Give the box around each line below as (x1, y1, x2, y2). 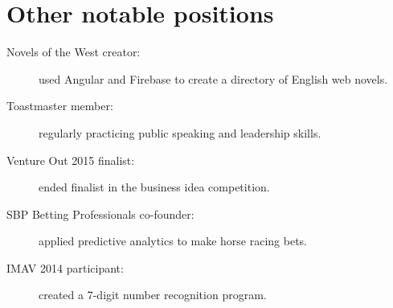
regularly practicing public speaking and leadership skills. (39, 124, 321, 141)
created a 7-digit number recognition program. (39, 286, 267, 303)
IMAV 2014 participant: (6, 259, 124, 276)
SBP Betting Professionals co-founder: (6, 205, 194, 222)
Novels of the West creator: (6, 43, 141, 60)
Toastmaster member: (6, 97, 113, 114)
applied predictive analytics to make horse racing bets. (39, 232, 308, 249)
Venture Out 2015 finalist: (6, 151, 135, 168)
